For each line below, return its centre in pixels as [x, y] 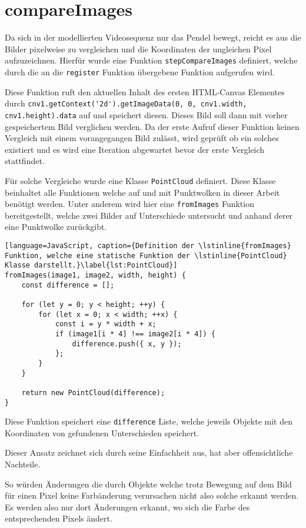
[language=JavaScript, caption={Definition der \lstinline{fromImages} [148, 246]
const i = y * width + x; [106, 324]
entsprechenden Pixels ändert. [59, 518]
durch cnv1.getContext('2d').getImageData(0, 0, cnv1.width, [126, 103]
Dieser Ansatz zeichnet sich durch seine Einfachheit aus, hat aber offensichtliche [149, 452]
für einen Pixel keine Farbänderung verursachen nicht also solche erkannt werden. [152, 495]
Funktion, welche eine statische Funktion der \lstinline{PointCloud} [146, 255]
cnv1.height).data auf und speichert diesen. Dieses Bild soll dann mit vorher [146, 114]
